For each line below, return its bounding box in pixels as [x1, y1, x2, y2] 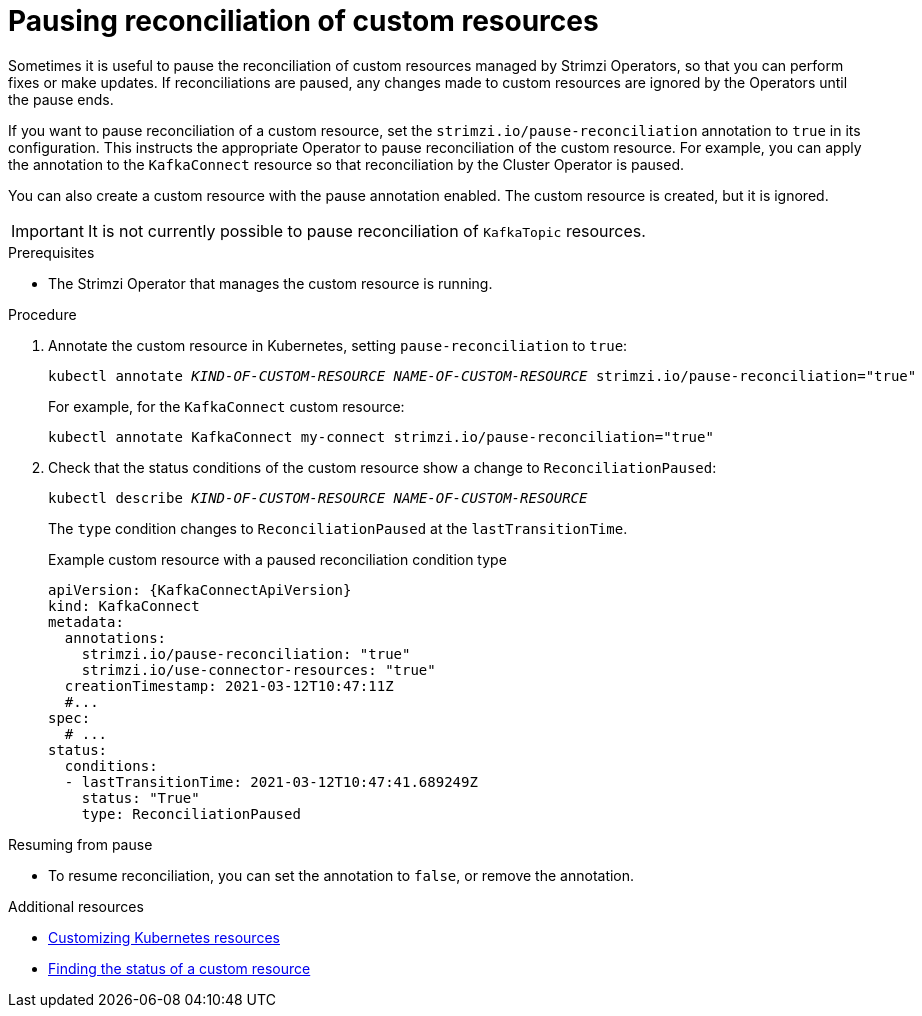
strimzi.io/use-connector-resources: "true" [81, 661, 436, 678]
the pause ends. [8, 90, 114, 108]
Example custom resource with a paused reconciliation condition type [48, 550, 507, 568]
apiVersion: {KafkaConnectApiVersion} [48, 581, 352, 598]
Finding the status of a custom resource [48, 959, 311, 977]
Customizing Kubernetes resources [48, 928, 280, 946]
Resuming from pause [8, 835, 153, 853]
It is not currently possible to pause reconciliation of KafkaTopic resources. [87, 220, 646, 241]
